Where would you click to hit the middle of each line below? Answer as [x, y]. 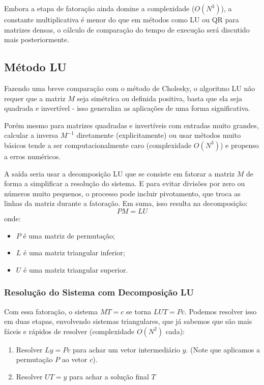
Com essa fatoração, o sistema [51, 311]
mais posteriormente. [37, 39]
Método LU [35, 67]
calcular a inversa [31, 135]
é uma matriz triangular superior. [76, 269]
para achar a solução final [109, 376]
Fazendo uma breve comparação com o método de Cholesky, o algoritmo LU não [130, 88]
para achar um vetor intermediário [126, 349]
